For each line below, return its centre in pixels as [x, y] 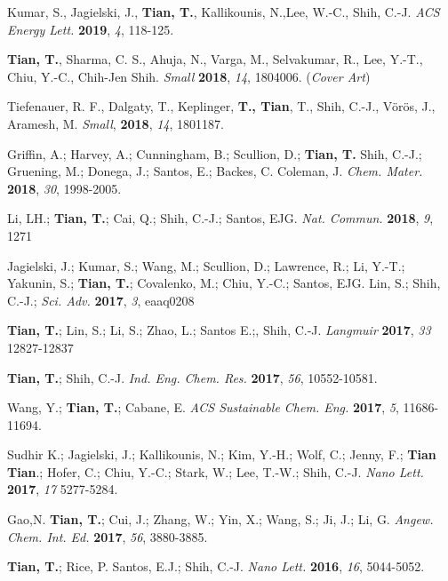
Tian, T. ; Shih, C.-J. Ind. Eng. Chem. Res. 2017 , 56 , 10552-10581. [192, 377]
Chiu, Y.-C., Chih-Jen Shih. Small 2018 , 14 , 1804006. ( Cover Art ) [189, 76]
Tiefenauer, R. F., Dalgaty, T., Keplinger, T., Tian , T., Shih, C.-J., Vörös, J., [221, 106]
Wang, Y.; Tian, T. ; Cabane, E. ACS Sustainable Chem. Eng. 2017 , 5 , [203, 407]
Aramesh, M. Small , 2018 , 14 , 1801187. [116, 123]
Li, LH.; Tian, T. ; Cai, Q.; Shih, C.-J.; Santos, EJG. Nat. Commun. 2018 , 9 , [220, 218]
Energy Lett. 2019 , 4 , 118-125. [91, 29]
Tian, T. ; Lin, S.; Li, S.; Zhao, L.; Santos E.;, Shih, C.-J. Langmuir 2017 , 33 [219, 330]
